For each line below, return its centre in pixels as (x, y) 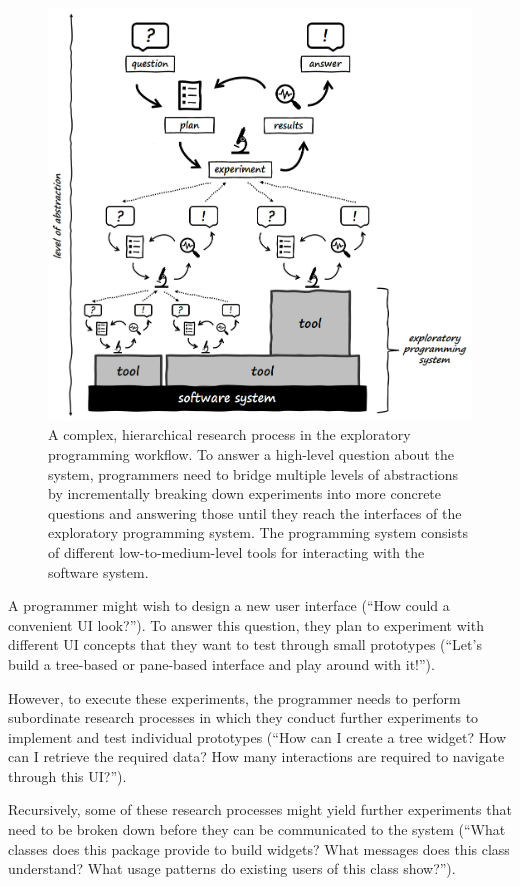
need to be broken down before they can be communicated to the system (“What (257, 829)
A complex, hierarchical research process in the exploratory (229, 434)
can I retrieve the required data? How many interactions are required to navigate (256, 756)
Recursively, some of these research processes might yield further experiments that (260, 809)
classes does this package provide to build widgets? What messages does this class (259, 848)
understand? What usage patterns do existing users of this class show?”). (232, 868)
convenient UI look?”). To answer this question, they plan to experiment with (246, 624)
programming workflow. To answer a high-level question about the (251, 453)
